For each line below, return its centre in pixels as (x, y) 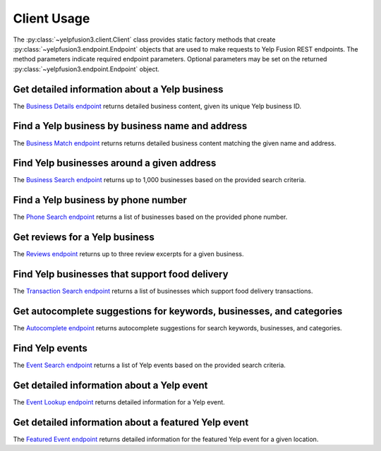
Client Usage (52, 18)
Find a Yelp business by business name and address (130, 126)
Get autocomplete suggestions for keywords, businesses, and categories (178, 311)
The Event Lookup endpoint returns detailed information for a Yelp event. (119, 402)
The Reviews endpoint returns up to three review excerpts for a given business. (128, 254)
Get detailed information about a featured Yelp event (131, 422)
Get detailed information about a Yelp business (118, 89)
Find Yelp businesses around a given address (115, 163)
